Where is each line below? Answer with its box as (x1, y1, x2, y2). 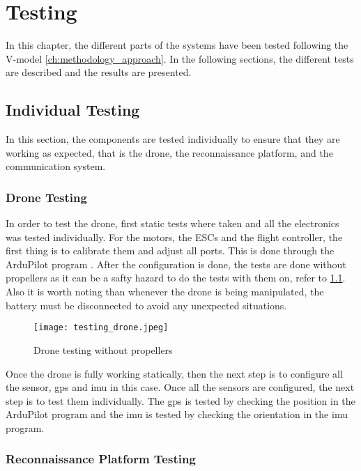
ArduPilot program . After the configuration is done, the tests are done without (6, 256, 346, 271)
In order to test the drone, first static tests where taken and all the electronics (6, 216, 339, 231)
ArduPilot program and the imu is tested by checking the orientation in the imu (6, 407, 348, 422)
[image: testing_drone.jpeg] (33, 323, 169, 333)
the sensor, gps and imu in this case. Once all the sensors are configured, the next (6, 380, 355, 394)
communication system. (6, 159, 106, 173)
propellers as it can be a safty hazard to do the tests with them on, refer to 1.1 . (6, 270, 346, 285)
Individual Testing (6, 99, 140, 121)
